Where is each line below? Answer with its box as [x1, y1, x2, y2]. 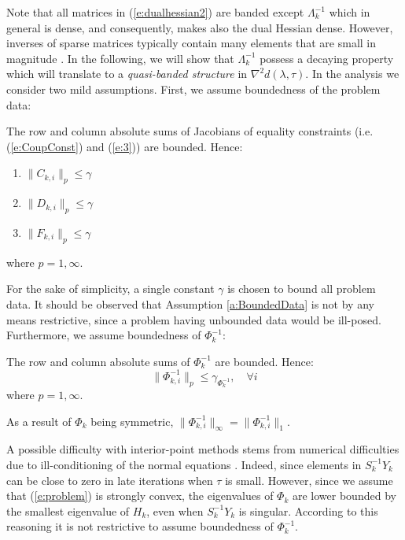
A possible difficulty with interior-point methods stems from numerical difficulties [6, 441, 399, 457]
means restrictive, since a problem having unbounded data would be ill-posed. [6, 311, 381, 327]
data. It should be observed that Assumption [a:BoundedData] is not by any [6, 295, 374, 312]
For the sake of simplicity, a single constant [6, 280, 215, 297]
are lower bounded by [292, 487, 396, 504]
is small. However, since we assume [225, 472, 393, 488]
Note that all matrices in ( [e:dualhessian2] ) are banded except [6, 4, 304, 20]
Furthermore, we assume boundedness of [6, 327, 201, 343]
